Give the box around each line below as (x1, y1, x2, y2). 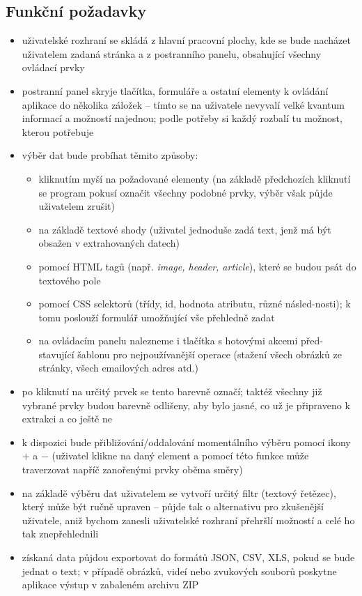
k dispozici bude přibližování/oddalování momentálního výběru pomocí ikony (22, 434, 351, 449)
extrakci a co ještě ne (22, 411, 112, 426)
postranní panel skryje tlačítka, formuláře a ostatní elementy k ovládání (22, 83, 329, 98)
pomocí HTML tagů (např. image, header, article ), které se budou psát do (38, 259, 356, 273)
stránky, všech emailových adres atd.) (38, 360, 198, 375)
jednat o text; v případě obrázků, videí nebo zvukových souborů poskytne (22, 563, 337, 578)
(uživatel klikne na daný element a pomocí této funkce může (52, 448, 309, 463)
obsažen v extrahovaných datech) (38, 236, 180, 250)
